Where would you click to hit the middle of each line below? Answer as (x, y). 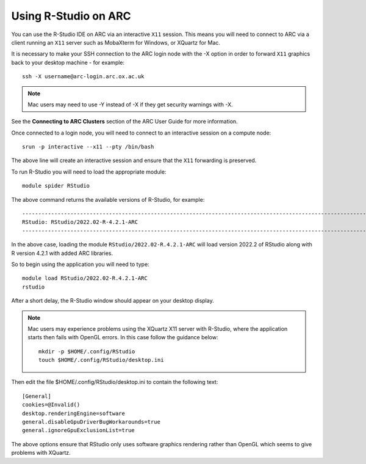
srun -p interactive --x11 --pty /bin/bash (88, 147)
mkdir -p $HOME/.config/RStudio (87, 351)
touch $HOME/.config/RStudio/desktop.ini (101, 360)
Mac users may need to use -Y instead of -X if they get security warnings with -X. (130, 105)
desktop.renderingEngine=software (74, 413)
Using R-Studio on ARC (71, 16)
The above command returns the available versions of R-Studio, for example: (108, 199)
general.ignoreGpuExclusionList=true (79, 430)
